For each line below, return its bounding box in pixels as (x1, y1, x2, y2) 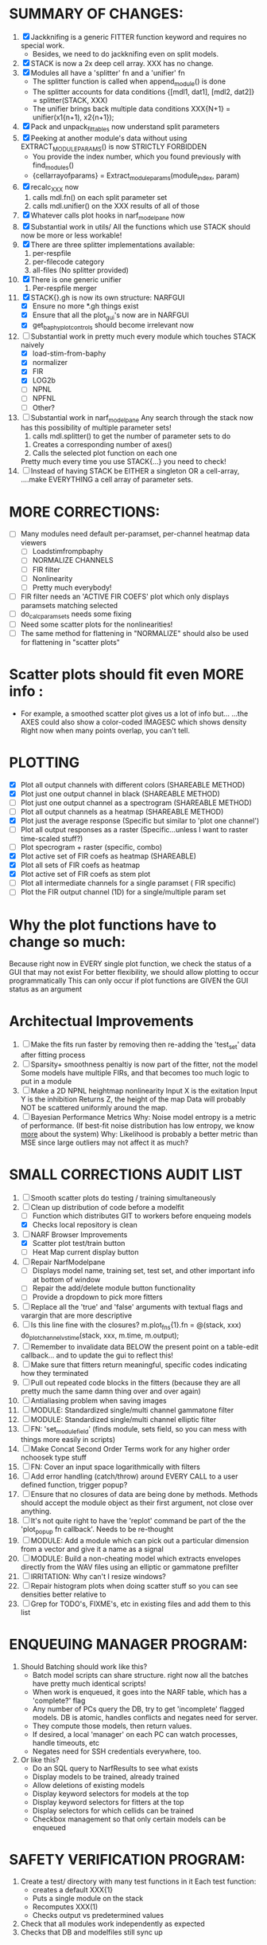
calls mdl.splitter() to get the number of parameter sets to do (32, 431, 231, 441)
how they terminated (20, 1368, 89, 1377)
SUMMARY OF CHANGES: (9, 5, 184, 23)
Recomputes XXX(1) (32, 1902, 99, 1912)
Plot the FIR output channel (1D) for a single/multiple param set (20, 887, 226, 897)
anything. (20, 1506, 52, 1515)
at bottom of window (32, 1275, 101, 1284)
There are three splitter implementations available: (30, 240, 195, 250)
